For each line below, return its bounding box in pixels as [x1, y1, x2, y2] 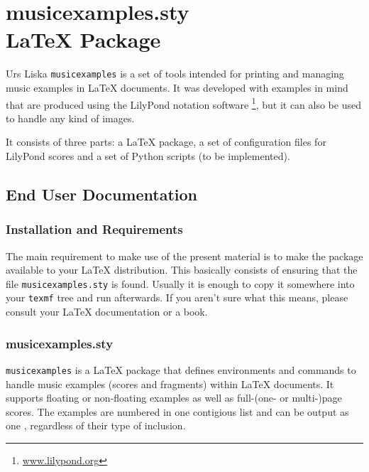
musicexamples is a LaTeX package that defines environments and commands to [6, 362, 356, 377]
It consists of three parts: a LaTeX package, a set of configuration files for [6, 134, 326, 149]
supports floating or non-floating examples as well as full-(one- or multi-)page [6, 390, 342, 405]
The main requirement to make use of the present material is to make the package [6, 248, 363, 263]
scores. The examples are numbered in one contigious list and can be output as [6, 404, 349, 419]
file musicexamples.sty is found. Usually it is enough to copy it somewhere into [6, 276, 355, 291]
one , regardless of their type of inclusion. [6, 418, 186, 433]
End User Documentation [6, 183, 197, 205]
